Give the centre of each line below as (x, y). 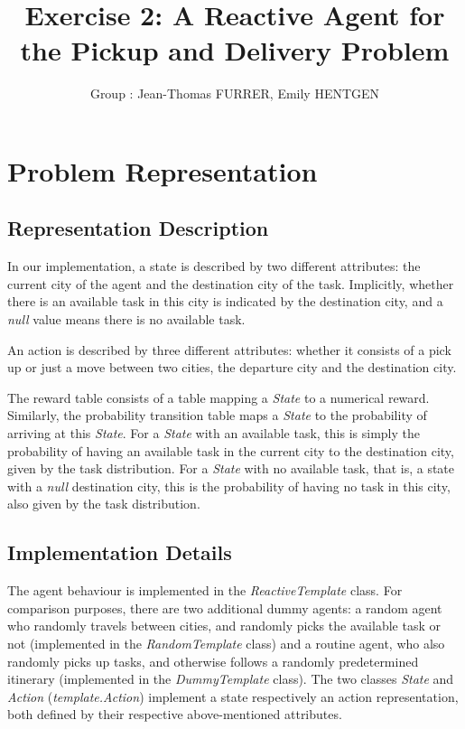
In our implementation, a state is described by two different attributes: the (214, 266)
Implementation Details (120, 552)
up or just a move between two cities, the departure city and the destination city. (232, 367)
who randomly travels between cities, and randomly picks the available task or (224, 626)
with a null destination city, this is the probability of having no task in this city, (229, 486)
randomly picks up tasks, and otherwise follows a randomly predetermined (213, 661)
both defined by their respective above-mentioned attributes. (175, 714)
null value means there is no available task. (126, 319)
